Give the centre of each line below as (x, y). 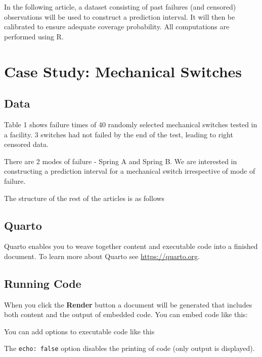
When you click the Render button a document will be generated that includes (128, 304)
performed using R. (34, 36)
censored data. (27, 144)
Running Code (43, 283)
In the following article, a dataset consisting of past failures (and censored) (120, 7)
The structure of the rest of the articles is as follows (84, 198)
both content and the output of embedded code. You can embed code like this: (126, 314)
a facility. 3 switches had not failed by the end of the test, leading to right (119, 134)
